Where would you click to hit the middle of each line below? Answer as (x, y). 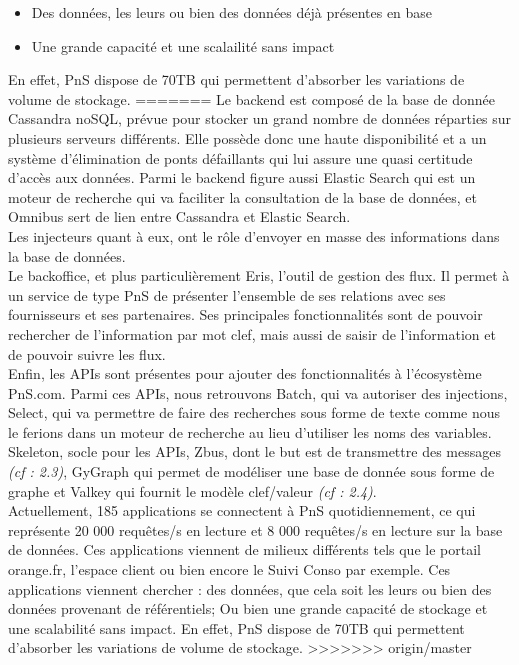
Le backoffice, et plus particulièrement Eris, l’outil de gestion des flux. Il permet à (259, 275)
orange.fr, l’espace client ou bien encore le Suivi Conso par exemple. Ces (229, 569)
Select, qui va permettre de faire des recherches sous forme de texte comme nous (254, 412)
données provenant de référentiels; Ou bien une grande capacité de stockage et (248, 608)
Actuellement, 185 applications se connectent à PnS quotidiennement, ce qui (242, 510)
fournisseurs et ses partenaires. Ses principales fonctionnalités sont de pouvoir (245, 314)
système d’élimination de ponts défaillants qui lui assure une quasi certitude (240, 157)
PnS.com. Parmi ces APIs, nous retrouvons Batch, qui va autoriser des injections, (258, 392)
